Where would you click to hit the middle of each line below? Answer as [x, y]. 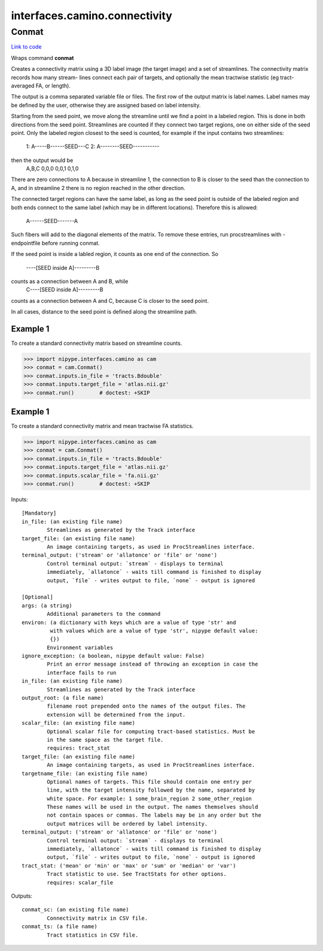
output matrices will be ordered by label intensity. [127, 824]
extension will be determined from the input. [116, 714]
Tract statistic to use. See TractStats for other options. [137, 874]
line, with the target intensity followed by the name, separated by [151, 790]
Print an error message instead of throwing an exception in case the [153, 664]
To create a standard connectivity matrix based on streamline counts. [97, 343]
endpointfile [26, 243]
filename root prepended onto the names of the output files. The [146, 706]
